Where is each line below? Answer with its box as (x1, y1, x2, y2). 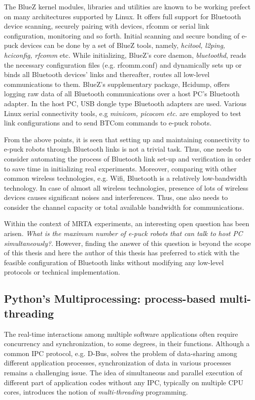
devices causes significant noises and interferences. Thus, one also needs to (4, 192, 228, 202)
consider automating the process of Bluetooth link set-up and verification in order (4, 153, 252, 163)
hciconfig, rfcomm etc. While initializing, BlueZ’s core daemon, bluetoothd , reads (4, 49, 247, 60)
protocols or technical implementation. (4, 267, 120, 277)
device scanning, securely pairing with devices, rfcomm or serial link (4, 21, 210, 31)
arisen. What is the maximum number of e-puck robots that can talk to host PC (4, 228, 243, 239)
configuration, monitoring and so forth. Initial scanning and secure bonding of (4, 30, 240, 40)
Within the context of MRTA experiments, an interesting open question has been (4, 218, 250, 229)
